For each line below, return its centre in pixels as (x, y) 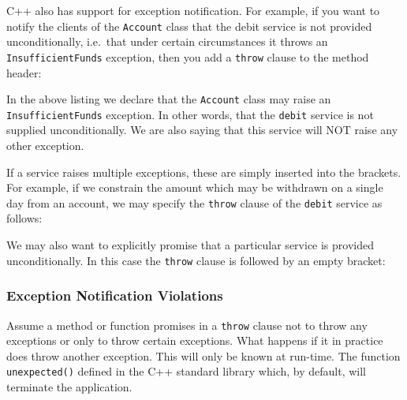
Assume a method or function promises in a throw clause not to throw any (187, 325)
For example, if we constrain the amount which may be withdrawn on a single (195, 187)
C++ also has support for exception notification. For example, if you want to (193, 10)
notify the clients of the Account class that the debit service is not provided (189, 26)
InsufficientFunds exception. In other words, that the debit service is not (190, 114)
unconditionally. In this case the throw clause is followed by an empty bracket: (196, 260)
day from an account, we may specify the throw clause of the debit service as (194, 202)
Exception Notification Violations (115, 295)
